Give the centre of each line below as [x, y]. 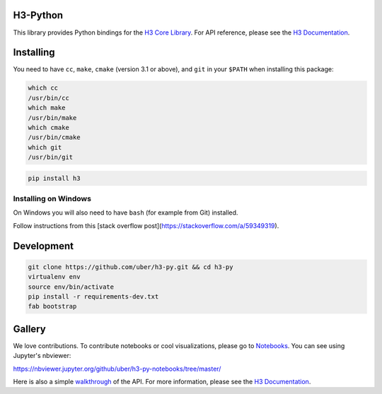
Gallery [29, 329]
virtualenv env [54, 277]
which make [47, 108]
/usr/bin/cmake [54, 137]
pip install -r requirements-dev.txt [93, 297]
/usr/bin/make [52, 118]
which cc [43, 88]
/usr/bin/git [51, 157]
